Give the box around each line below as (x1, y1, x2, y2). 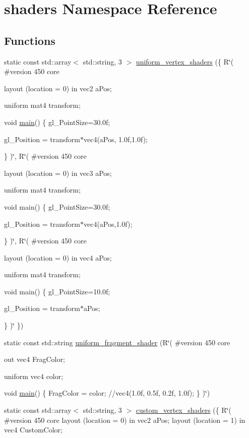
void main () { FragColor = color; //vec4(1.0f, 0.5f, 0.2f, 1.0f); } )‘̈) (4, 388, 210, 398)
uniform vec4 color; (4, 370, 64, 381)
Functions (4, 32, 55, 48)
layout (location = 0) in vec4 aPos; (4, 252, 112, 263)
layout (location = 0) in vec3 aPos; (4, 167, 112, 178)
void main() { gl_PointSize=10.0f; (4, 286, 110, 296)
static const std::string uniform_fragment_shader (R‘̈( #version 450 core (4, 337, 230, 347)
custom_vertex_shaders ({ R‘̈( (136, 405, 231, 415)
